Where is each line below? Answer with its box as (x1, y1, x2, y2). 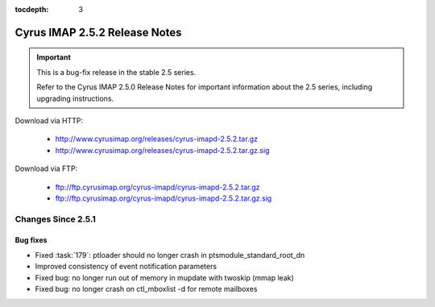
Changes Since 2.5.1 (14, 214, 97, 225)
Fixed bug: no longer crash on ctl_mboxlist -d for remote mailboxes (35, 284, 258, 294)
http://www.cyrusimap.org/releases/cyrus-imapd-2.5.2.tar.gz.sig (55, 145, 270, 155)
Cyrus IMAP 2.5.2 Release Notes (14, 25, 182, 39)
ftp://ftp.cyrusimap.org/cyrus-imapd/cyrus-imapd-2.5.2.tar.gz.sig (55, 193, 272, 203)
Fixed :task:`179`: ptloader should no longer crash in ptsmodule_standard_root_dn (35, 250, 305, 259)
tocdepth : (14, 5, 49, 14)
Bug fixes (14, 235, 48, 245)
